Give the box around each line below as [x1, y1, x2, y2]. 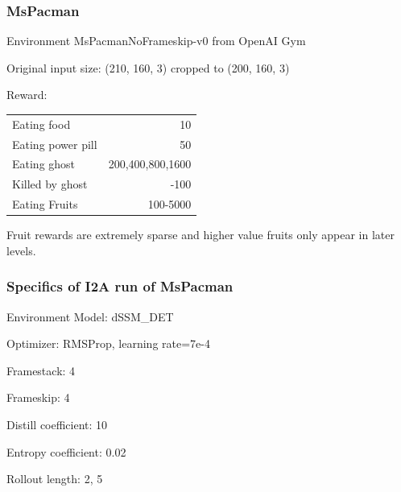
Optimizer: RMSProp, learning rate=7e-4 [6, 335, 210, 352]
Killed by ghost [12, 176, 88, 192]
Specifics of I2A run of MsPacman [6, 276, 234, 296]
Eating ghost [12, 155, 76, 172]
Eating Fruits [12, 196, 78, 213]
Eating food [12, 115, 71, 132]
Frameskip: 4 [6, 389, 70, 406]
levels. [6, 242, 36, 258]
